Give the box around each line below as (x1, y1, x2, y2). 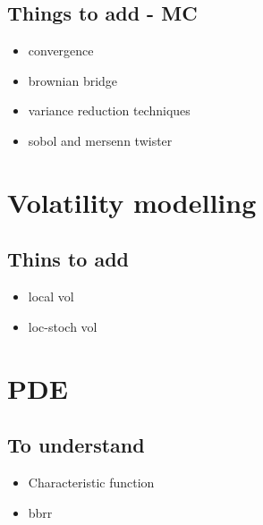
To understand (7, 431, 145, 459)
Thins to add (7, 245, 129, 273)
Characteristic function (28, 472, 155, 491)
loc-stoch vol (28, 317, 98, 335)
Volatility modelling (7, 183, 257, 220)
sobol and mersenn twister (28, 131, 173, 149)
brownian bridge (28, 71, 118, 89)
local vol (28, 287, 74, 306)
